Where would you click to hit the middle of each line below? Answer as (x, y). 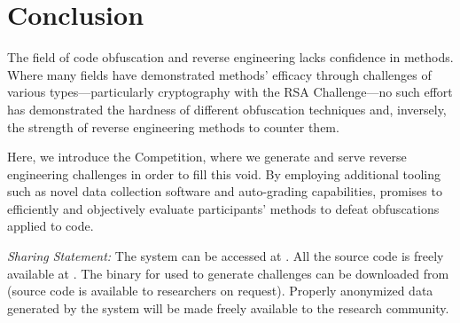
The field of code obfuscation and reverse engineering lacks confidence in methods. (230, 57)
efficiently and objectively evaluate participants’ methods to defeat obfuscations (223, 208)
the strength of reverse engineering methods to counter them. (173, 126)
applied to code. (51, 226)
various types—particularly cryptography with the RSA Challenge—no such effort (230, 92)
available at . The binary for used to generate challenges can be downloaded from (228, 273)
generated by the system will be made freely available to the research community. (228, 307)
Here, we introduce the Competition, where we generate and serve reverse (207, 157)
